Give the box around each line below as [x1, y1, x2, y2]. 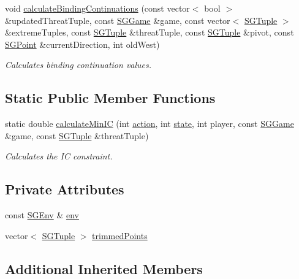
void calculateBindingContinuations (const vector [5, 2, 190, 14]
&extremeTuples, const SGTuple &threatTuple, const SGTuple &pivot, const [5, 26, 294, 39]
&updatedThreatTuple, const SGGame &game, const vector [5, 13, 230, 26]
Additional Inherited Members [5, 259, 203, 278]
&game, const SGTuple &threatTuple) [5, 129, 149, 142]
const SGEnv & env [5, 208, 79, 221]
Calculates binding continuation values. [5, 58, 152, 71]
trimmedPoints [92, 229, 148, 242]
